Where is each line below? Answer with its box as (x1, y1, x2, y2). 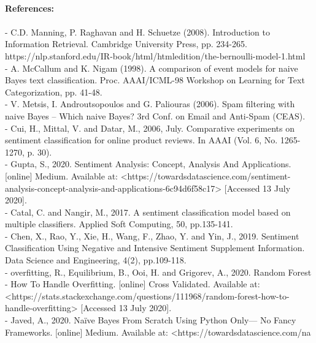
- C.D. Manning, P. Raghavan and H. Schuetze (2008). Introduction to (5, 25, 270, 38)
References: (5, 1, 55, 14)
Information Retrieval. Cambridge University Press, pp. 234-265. (5, 37, 247, 50)
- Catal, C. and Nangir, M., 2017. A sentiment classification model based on (5, 205, 291, 218)
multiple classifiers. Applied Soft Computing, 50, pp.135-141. (5, 217, 233, 230)
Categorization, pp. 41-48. (5, 85, 102, 98)
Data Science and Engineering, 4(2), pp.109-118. (5, 254, 187, 266)
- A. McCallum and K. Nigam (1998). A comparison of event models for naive (5, 61, 298, 74)
